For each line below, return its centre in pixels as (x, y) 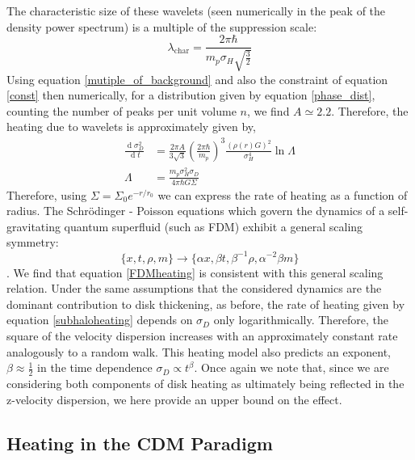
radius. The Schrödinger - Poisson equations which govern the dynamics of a (196, 211)
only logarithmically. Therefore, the (301, 320)
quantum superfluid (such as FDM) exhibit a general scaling (214, 226)
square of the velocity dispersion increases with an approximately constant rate (202, 335)
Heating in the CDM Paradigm (140, 443)
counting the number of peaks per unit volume (122, 110)
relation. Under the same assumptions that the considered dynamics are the (194, 288)
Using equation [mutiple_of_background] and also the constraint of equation (197, 79)
